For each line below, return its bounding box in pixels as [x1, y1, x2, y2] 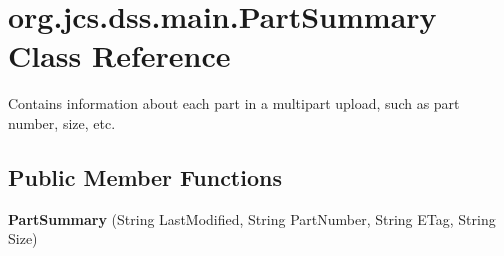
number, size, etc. [8, 112, 116, 133]
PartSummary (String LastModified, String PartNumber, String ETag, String [8, 208, 496, 229]
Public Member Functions [8, 161, 282, 192]
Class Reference [8, 35, 231, 76]
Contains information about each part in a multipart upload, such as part [8, 93, 460, 114]
